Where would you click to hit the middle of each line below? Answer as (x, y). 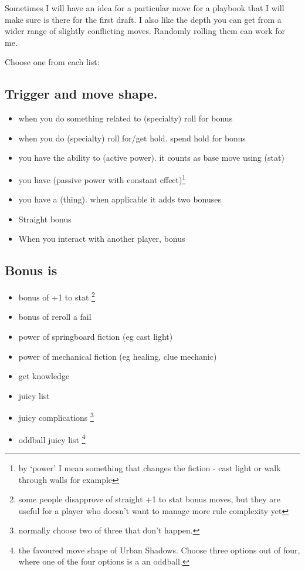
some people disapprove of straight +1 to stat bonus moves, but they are (150, 499)
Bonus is (31, 270)
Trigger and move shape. (81, 94)
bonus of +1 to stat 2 (57, 296)
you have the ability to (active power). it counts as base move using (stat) (151, 158)
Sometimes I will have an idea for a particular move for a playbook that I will (145, 8)
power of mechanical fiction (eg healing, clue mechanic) (118, 356)
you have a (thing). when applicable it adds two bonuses (120, 199)
